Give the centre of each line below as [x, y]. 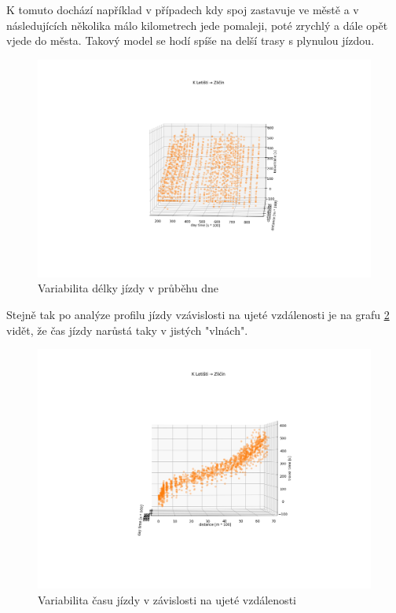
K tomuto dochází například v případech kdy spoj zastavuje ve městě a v [183, 9]
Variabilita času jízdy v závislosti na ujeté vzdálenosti [167, 599]
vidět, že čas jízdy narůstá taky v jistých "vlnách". [127, 330]
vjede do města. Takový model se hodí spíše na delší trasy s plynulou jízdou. [191, 40]
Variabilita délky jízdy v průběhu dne [128, 288]
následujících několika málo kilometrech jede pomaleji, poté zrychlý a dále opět [197, 25]
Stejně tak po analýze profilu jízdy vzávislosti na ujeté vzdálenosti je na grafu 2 [198, 314]
